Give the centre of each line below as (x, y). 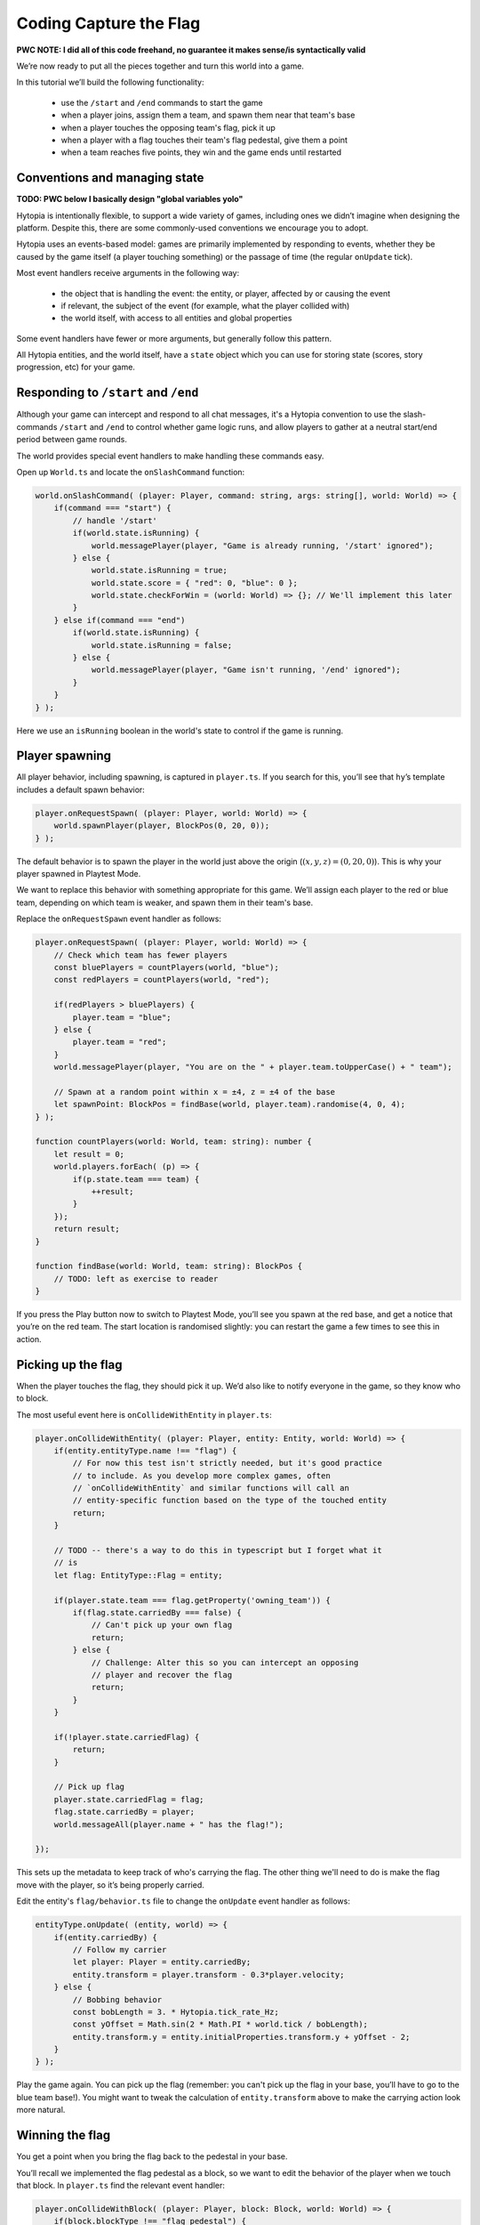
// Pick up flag (89, 1787)
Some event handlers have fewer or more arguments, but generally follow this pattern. (174, 338)
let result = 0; (89, 1154)
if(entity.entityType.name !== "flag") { (145, 1450)
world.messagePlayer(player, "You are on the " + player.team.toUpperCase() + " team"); (253, 1067)
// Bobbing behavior (117, 1999)
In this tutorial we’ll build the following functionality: (110, 82)
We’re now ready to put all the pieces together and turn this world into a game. (160, 66)
